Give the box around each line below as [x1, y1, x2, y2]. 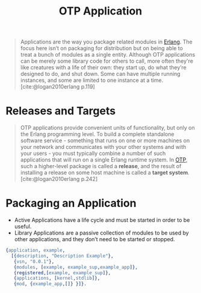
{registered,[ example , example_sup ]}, [13, 269, 111, 276]
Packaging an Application [5, 197, 137, 210]
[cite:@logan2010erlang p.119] [20, 83, 95, 90]
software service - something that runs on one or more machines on [20, 137, 190, 144]
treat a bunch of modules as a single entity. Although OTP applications [20, 51, 196, 58]
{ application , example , [5, 247, 66, 254]
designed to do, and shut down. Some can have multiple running [20, 71, 181, 78]
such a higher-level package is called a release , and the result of [20, 163, 182, 170]
